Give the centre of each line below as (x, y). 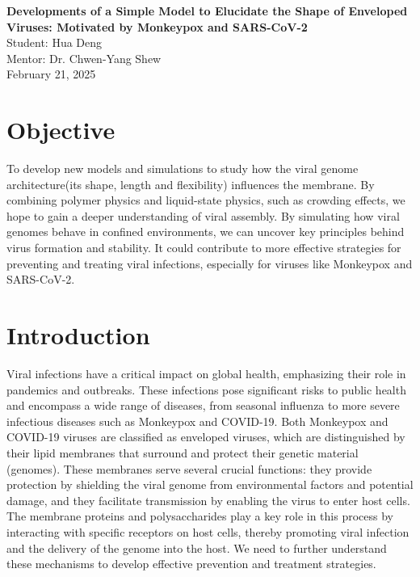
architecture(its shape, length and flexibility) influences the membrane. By (191, 184)
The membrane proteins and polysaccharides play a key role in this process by (200, 516)
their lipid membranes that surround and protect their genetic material (183, 452)
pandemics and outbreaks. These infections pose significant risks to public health (206, 389)
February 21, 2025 (51, 74)
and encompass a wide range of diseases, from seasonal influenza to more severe (203, 405)
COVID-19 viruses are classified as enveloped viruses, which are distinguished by (206, 437)
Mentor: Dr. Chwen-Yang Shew (84, 58)
